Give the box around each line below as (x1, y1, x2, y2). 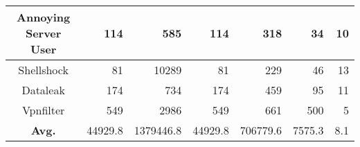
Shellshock (18, 62, 69, 78)
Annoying (17, 9, 71, 25)
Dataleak (21, 82, 65, 98)
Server (25, 25, 62, 41)
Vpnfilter (21, 102, 65, 118)
